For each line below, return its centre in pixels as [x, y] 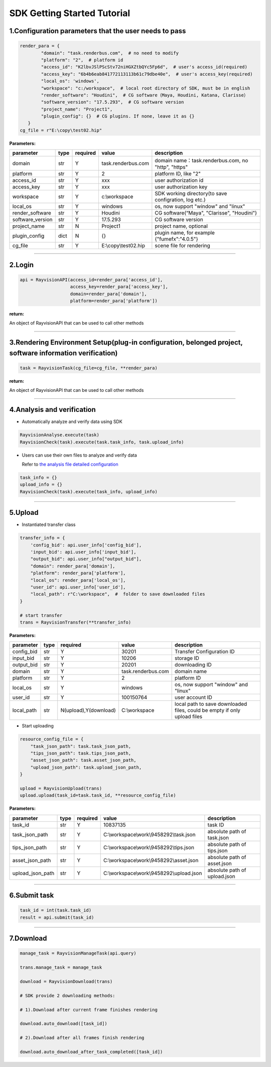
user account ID [194, 697]
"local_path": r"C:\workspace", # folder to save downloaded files [118, 594]
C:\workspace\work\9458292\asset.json [151, 860]
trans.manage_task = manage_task [61, 968]
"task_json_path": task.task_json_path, [81, 746]
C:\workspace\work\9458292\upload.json [153, 873]
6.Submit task [32, 895]
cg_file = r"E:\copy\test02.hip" [61, 130]
